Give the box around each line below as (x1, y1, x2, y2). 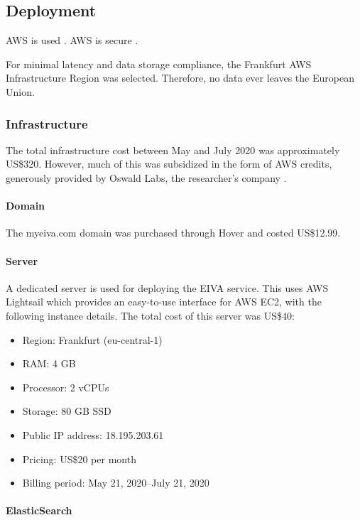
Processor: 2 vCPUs (22, 379, 109, 394)
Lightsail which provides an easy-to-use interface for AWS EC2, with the (6, 294, 322, 309)
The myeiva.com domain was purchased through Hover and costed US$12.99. (6, 225, 341, 240)
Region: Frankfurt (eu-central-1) (22, 332, 163, 347)
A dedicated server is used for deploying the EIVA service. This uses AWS (6, 280, 329, 295)
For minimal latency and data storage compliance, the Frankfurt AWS (6, 56, 312, 71)
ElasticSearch (6, 503, 72, 518)
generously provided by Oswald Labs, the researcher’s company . (6, 170, 287, 185)
